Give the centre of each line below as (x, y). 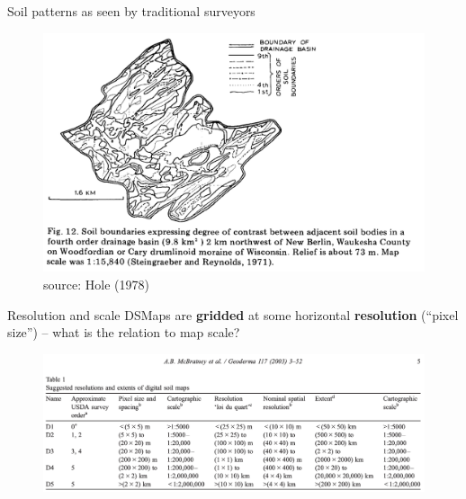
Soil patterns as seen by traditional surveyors (131, 11)
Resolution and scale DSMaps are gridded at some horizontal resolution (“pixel (233, 314)
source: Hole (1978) (96, 285)
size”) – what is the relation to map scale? (124, 332)
